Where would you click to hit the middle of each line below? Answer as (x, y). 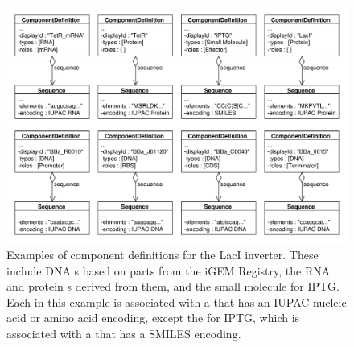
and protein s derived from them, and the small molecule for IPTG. (173, 286)
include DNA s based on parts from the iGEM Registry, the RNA (169, 270)
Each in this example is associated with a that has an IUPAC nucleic (177, 302)
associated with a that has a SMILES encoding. (124, 333)
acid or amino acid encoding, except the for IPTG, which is (153, 318)
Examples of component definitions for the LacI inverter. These (163, 254)
